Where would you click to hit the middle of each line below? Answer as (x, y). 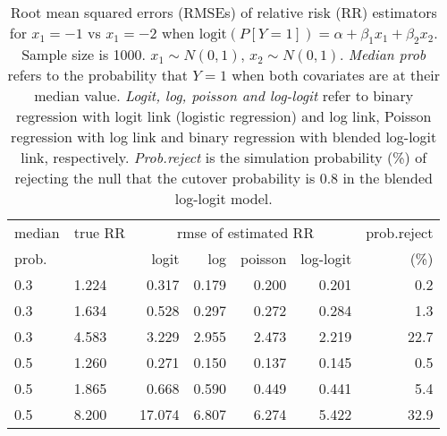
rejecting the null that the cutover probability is (165, 178)
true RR (100, 233)
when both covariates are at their (336, 75)
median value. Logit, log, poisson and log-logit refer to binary (224, 96)
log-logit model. (223, 199)
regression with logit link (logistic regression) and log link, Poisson (223, 116)
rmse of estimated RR (246, 233)
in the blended (388, 178)
